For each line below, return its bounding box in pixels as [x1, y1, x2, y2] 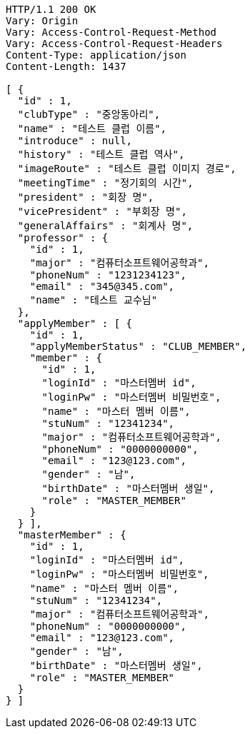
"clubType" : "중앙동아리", [17, 109, 161, 120]
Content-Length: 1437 [6, 61, 126, 72]
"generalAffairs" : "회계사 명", [17, 220, 194, 231]
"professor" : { [17, 232, 109, 243]
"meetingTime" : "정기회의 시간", [17, 177, 194, 188]
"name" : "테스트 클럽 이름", [17, 123, 167, 134]
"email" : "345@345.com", [29, 281, 175, 292]
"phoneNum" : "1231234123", [29, 269, 186, 281]
